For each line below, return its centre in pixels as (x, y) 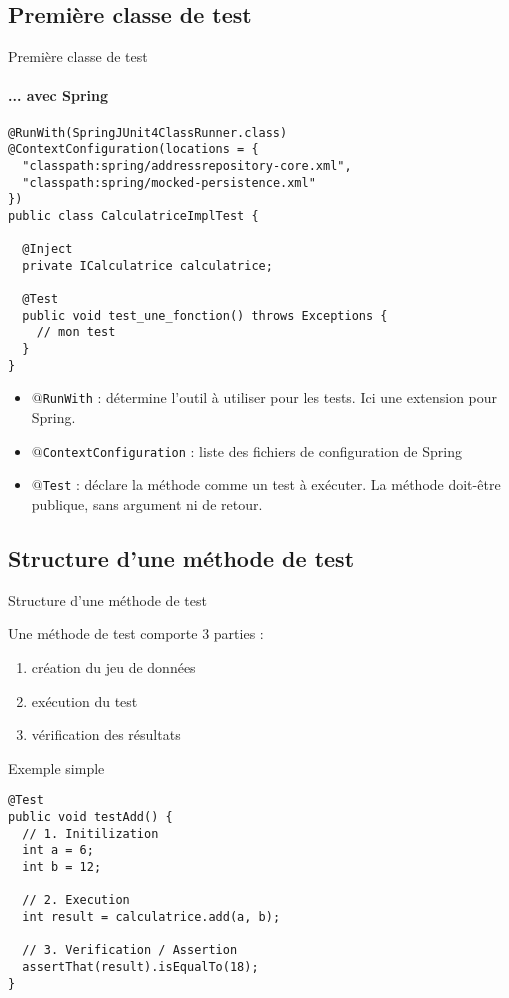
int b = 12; (62, 866)
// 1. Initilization (90, 833)
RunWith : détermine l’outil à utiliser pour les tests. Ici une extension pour (270, 397)
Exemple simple (56, 767)
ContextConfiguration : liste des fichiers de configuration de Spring (252, 450)
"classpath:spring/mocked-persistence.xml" (169, 182)
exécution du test (84, 700)
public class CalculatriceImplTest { (133, 215)
